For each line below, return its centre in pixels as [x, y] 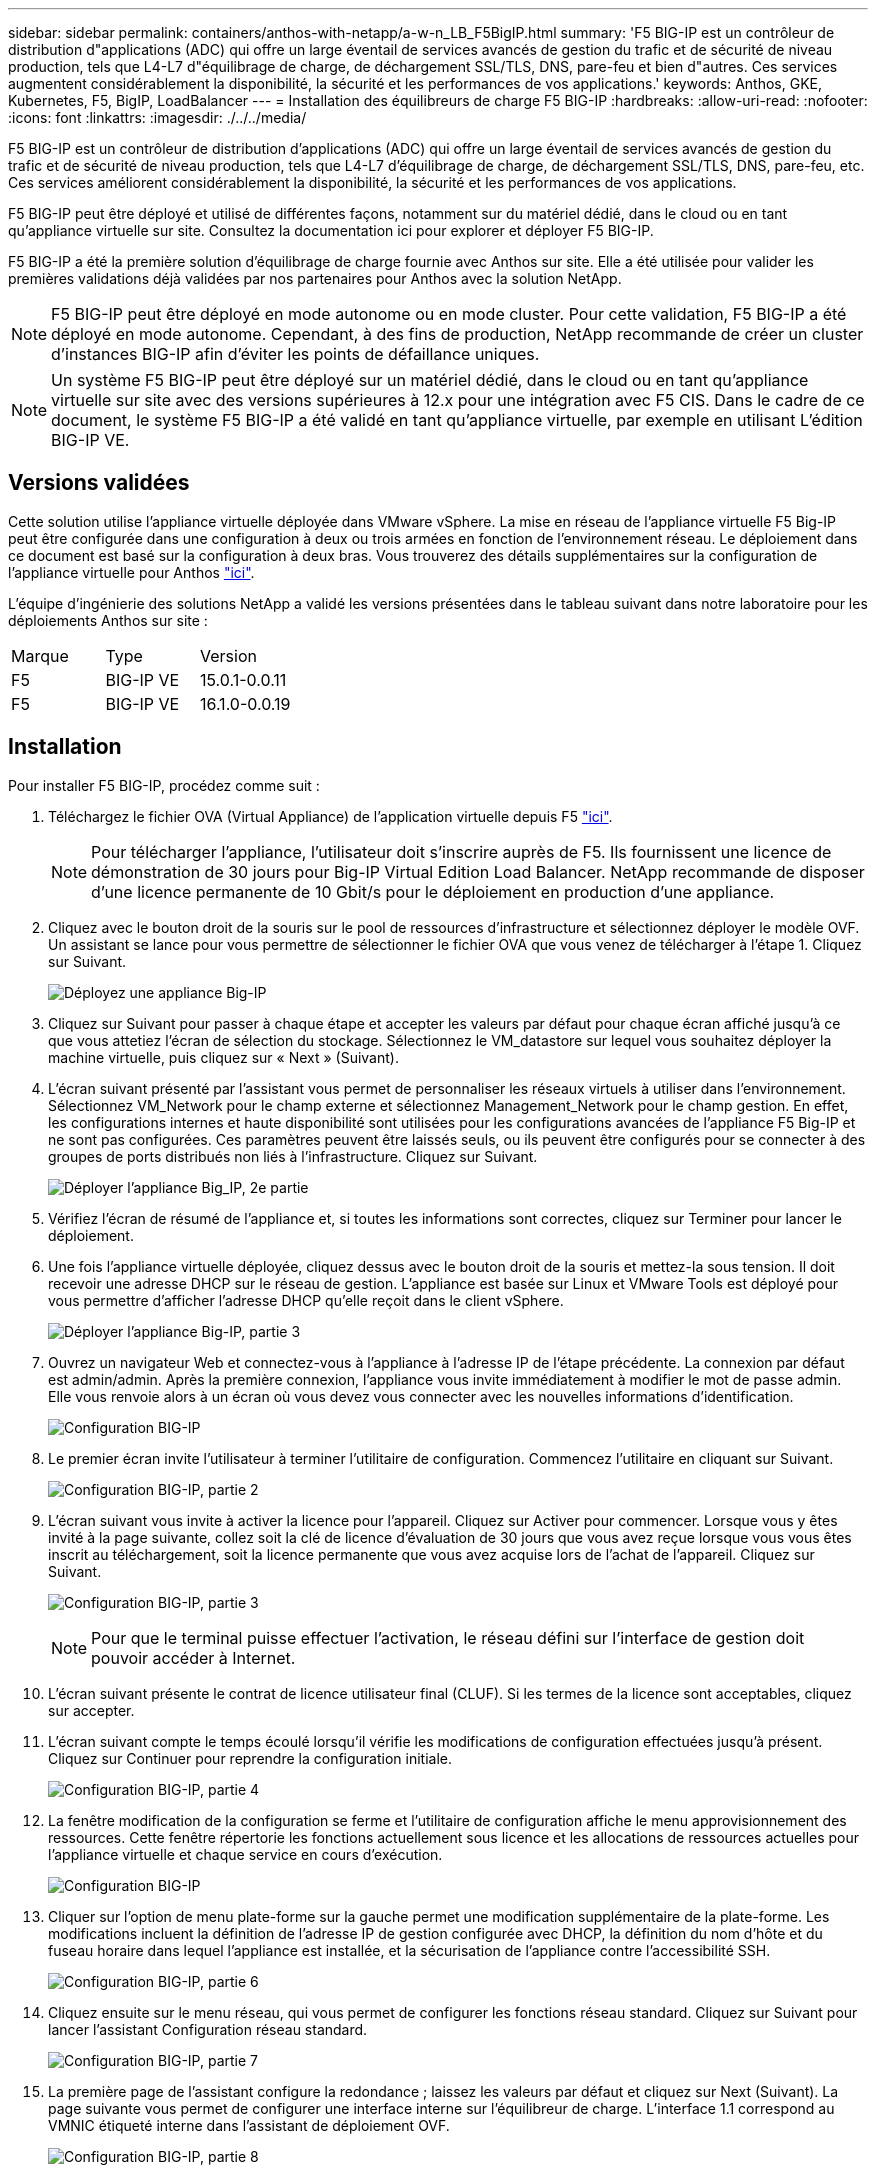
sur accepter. [91, 1710]
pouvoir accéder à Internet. [193, 1657]
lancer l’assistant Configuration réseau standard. [208, 2029]
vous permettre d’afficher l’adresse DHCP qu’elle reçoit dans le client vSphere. [306, 1300]
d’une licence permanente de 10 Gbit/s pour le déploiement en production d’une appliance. [433, 891]
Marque [40, 655]
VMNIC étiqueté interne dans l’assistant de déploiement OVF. [249, 2125]
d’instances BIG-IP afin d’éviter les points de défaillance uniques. [295, 354]
